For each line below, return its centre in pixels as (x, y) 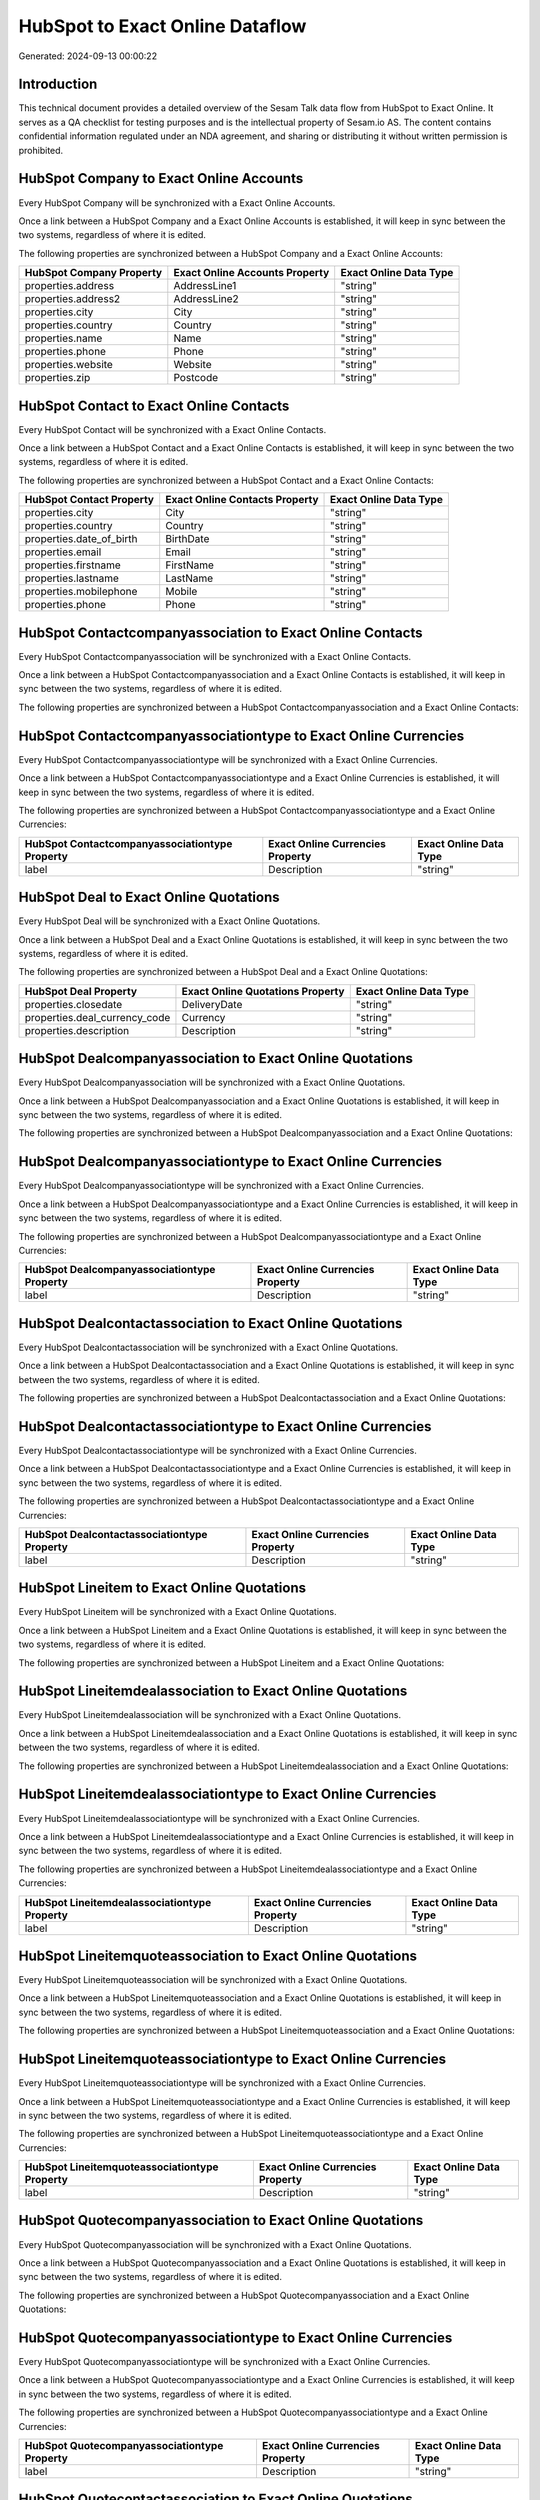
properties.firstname (73, 565)
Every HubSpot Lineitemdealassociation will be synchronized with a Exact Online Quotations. (210, 1715)
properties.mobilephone (81, 592)
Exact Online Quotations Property (263, 991)
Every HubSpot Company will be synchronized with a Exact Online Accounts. (177, 202)
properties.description (77, 1030)
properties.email (63, 552)
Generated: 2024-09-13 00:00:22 (88, 56)
